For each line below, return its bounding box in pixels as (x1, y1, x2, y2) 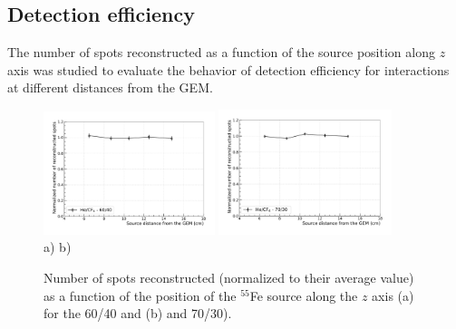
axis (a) (372, 285, 414, 305)
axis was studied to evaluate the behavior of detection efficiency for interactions (7, 60, 450, 79)
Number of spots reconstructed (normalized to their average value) (44, 268, 414, 287)
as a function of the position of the (44, 285, 237, 305)
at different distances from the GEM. (7, 78, 213, 97)
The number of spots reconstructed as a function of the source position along (7, 43, 435, 62)
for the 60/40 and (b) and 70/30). (44, 304, 232, 323)
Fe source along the (249, 285, 358, 305)
